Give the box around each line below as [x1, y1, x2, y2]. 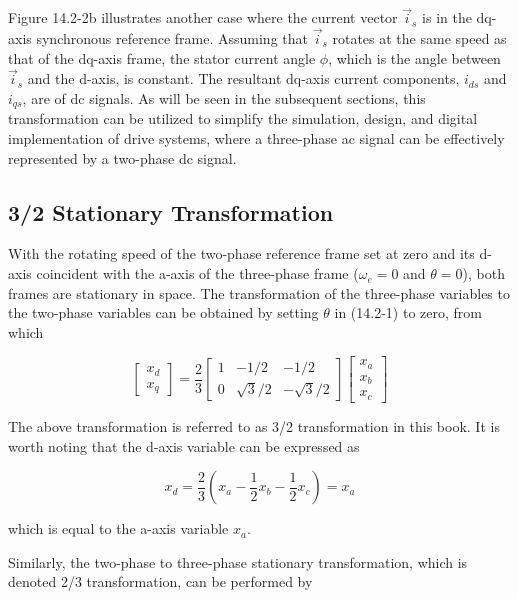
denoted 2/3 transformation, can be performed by [8, 571, 313, 592]
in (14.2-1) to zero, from [334, 302, 482, 323]
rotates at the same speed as [332, 28, 507, 49]
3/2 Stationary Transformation [8, 196, 334, 227]
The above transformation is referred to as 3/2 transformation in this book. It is [8, 415, 500, 436]
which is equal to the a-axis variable [8, 518, 229, 539]
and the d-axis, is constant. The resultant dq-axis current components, [27, 68, 460, 89]
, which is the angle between [328, 47, 501, 68]
